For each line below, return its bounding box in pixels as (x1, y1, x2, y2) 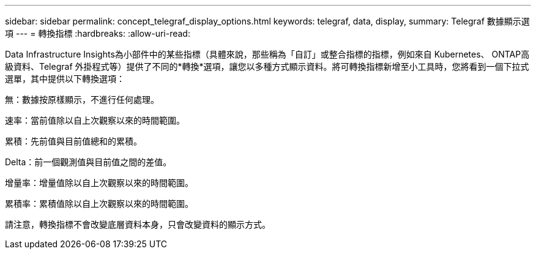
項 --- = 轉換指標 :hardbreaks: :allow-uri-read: (5, 28, 190, 39)
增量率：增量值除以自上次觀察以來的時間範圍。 (5, 177, 193, 188)
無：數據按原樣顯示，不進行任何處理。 (5, 94, 159, 105)
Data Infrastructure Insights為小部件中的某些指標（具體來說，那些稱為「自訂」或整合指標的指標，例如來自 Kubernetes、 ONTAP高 (5, 49, 530, 59)
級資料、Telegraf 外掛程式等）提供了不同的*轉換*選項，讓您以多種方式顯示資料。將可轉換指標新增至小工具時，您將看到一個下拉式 (5, 61, 529, 72)
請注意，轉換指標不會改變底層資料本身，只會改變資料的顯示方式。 (5, 219, 270, 230)
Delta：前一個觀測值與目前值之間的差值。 (5, 157, 172, 167)
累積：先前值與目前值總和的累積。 (5, 136, 142, 146)
